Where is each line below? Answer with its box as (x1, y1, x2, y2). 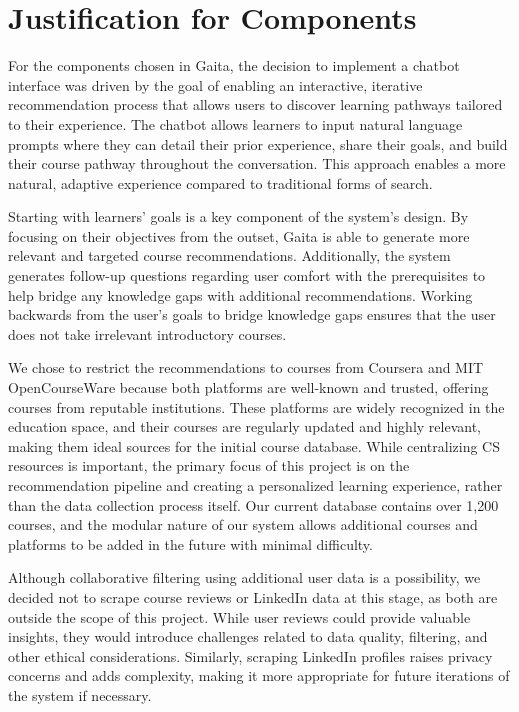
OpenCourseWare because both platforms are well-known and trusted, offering (8, 377, 489, 398)
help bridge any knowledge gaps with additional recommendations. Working (8, 284, 473, 305)
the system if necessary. (8, 684, 152, 705)
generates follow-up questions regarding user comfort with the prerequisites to (8, 265, 486, 286)
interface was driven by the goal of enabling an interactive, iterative (8, 74, 423, 95)
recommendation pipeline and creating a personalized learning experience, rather (8, 475, 503, 495)
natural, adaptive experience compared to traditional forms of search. (8, 172, 433, 193)
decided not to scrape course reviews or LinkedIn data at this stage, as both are (8, 586, 498, 607)
